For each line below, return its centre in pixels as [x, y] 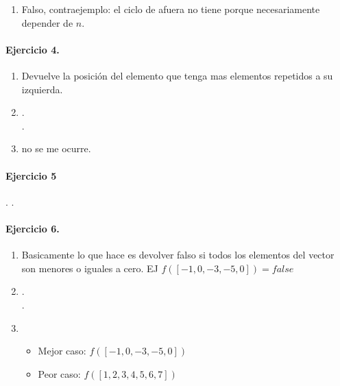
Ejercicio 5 [31, 175]
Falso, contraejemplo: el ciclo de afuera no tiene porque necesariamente [171, 9]
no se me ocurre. [56, 148]
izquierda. [42, 89]
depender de [47, 22]
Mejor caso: [62, 351]
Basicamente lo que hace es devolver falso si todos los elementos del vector [178, 255]
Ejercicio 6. [33, 228]
